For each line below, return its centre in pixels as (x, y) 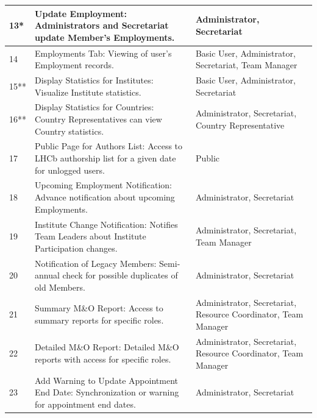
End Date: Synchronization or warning (107, 392)
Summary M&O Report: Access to (99, 308)
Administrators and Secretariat (102, 25)
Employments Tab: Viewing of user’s (103, 53)
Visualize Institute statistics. (88, 92)
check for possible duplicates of (120, 275)
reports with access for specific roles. (103, 359)
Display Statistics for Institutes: (94, 80)
